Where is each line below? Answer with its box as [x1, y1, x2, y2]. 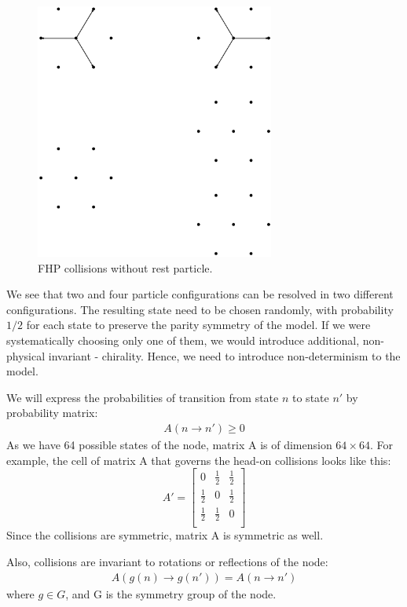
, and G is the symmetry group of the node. [65, 585, 277, 602]
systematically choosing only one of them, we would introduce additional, [6, 332, 360, 349]
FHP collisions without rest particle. [38, 259, 213, 276]
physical [6, 347, 46, 364]
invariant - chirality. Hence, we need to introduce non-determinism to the [48, 347, 401, 364]
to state [292, 389, 329, 405]
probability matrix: [6, 404, 98, 421]
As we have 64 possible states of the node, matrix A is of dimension [6, 437, 332, 453]
